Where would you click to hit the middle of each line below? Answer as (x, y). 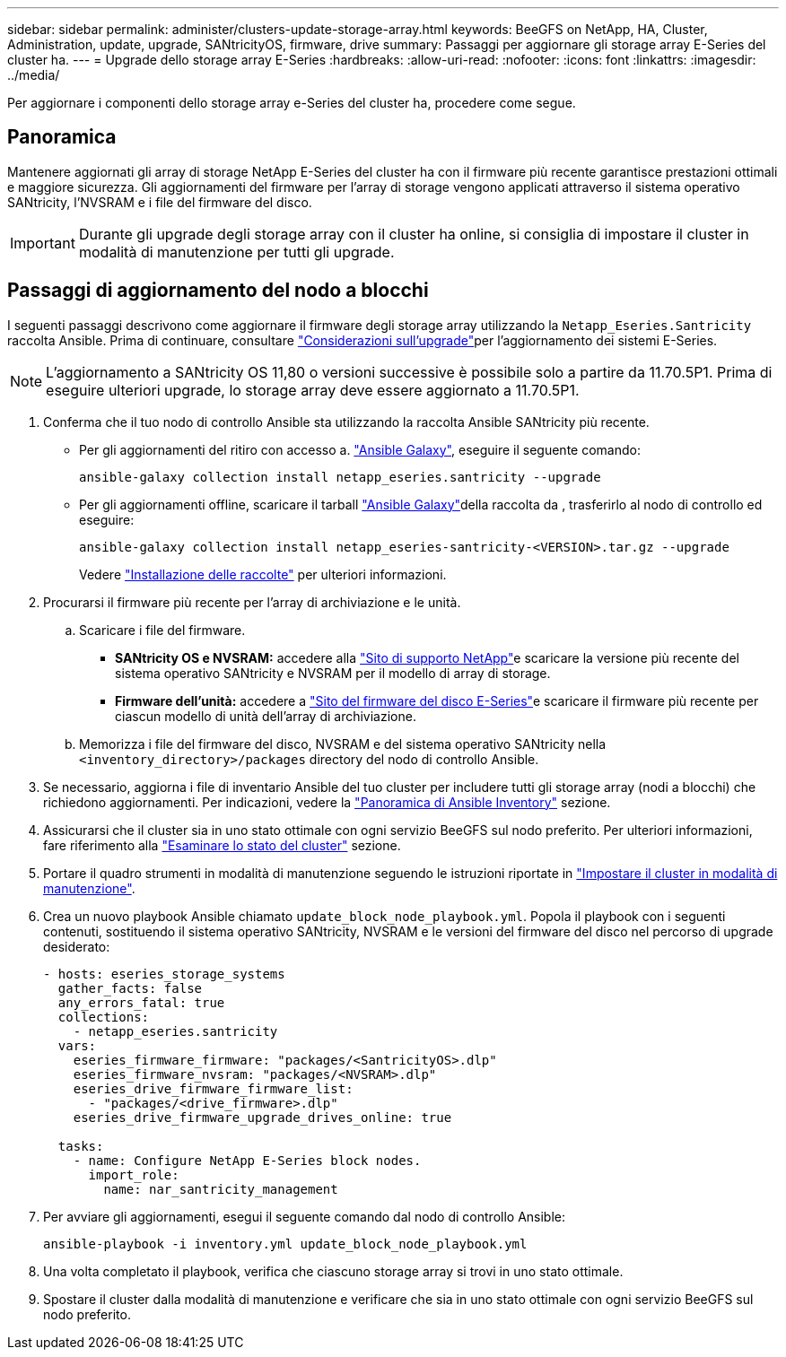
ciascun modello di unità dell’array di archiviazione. (266, 716)
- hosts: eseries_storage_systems (164, 974)
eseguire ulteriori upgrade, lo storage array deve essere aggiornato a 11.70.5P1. (313, 390)
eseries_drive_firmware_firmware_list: (213, 1088)
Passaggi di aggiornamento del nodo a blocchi (218, 291)
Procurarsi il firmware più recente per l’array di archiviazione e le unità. (252, 602)
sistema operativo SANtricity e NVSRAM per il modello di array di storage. (333, 673)
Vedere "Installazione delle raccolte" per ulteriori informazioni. (263, 574)
